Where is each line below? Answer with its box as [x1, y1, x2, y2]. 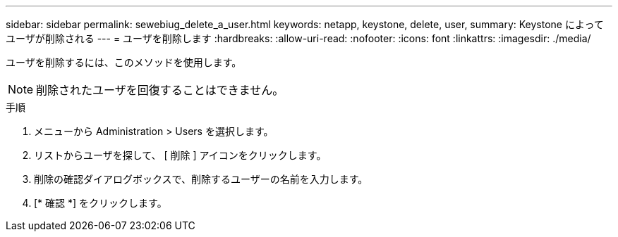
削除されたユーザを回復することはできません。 [36, 83, 284, 97]
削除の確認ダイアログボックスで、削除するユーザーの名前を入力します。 [34, 173, 368, 185]
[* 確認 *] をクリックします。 [34, 197, 167, 209]
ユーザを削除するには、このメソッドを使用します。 [6, 56, 242, 68]
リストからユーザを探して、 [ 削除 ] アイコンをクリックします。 [34, 149, 327, 161]
